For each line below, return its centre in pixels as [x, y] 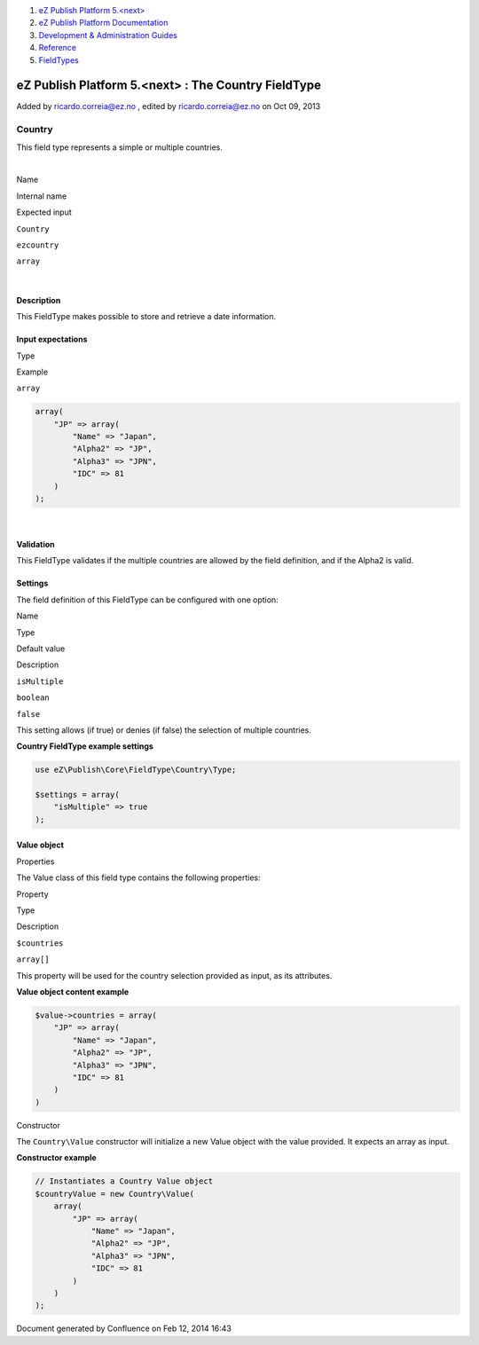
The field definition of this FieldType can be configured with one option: [147, 600]
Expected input [44, 212]
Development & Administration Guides [108, 35]
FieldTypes [59, 60]
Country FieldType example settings [85, 746]
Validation [35, 544]
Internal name [42, 196]
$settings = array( [77, 795]
